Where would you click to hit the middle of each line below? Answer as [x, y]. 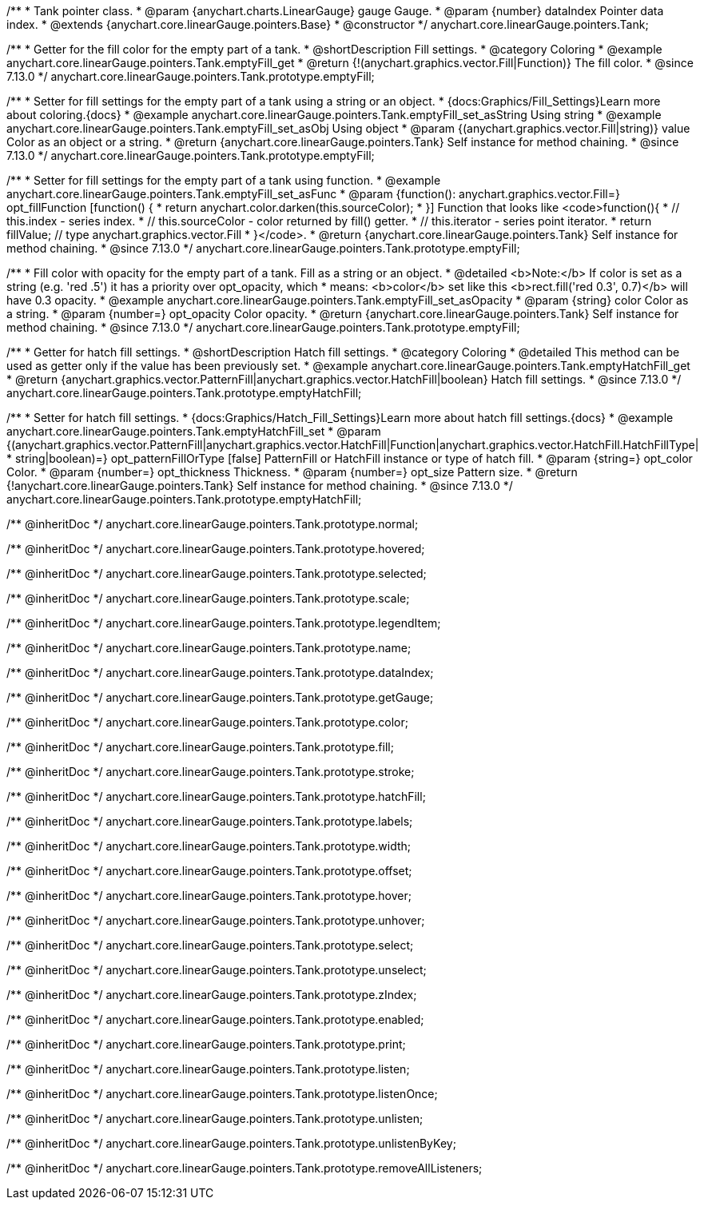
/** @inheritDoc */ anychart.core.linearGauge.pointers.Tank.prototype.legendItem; [224, 623]
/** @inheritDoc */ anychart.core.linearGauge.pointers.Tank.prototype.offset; [209, 871]
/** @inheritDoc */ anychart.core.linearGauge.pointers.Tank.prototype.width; [209, 846]
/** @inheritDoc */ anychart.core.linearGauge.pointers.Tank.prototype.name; [209, 648]
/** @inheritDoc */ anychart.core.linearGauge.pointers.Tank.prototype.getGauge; [220, 697]
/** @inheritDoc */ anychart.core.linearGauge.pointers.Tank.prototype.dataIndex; [220, 673]
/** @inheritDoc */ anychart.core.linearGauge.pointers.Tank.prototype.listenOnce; [222, 1094]
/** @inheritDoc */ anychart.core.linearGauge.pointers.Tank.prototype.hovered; [216, 549]
